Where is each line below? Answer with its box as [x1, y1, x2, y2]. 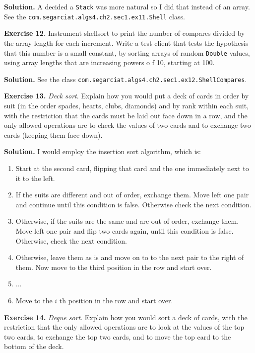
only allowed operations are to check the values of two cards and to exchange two [4, 120, 251, 130]
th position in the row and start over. [59, 295, 173, 305]
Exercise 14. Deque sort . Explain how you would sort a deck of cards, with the [4, 312, 248, 322]
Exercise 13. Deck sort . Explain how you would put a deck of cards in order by [4, 90, 249, 101]
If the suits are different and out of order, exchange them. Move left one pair [15, 189, 249, 200]
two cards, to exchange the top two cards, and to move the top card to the [4, 331, 231, 342]
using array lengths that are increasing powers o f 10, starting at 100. [4, 57, 215, 68]
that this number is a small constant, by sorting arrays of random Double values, [4, 47, 250, 58]
